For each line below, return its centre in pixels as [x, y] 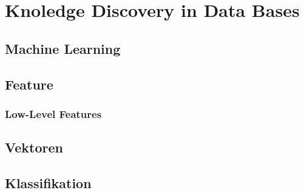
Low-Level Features [53, 113]
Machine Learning [63, 48]
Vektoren [34, 147]
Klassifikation [48, 182]
